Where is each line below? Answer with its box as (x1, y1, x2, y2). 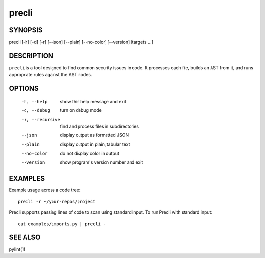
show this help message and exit (60, 98, 126, 104)
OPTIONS (9, 84, 39, 93)
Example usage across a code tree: (9, 187, 80, 193)
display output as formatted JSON (60, 132, 129, 138)
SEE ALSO (9, 233, 41, 242)
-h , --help (21, 99, 48, 104)
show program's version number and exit (60, 159, 143, 165)
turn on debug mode (60, 107, 102, 113)
